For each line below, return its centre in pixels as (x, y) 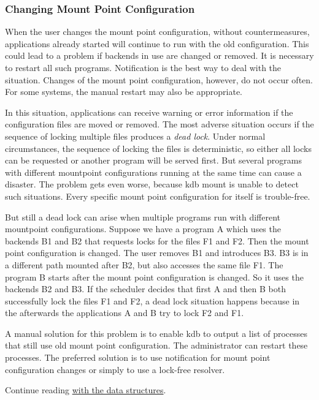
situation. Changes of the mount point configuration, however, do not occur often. (159, 79)
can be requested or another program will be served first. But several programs (153, 160)
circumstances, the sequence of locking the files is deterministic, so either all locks (158, 148)
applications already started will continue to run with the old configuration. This (157, 43)
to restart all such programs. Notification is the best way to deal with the (143, 67)
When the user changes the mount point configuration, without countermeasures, (157, 32)
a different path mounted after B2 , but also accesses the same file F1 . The (144, 264)
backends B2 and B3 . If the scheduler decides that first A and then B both (145, 289)
